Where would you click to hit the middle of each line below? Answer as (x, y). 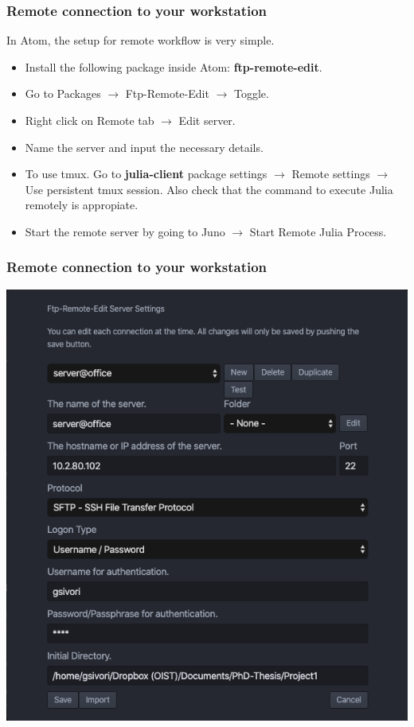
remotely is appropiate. (82, 205)
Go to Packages (63, 93)
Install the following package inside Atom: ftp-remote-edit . (174, 66)
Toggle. (251, 93)
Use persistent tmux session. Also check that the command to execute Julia (209, 189)
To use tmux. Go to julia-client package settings (146, 174)
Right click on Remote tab (90, 120)
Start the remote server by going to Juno (125, 231)
